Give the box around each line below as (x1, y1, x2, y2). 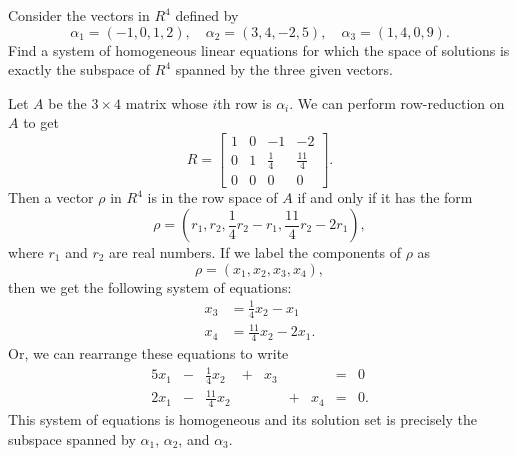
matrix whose (125, 92, 208, 113)
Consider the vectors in (8, 5, 150, 25)
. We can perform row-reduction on (289, 92, 505, 113)
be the (48, 92, 87, 113)
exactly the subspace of (8, 59, 151, 80)
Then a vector (8, 187, 94, 208)
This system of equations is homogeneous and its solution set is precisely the (8, 409, 478, 430)
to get (23, 112, 59, 133)
